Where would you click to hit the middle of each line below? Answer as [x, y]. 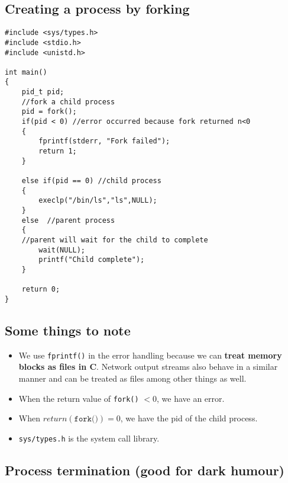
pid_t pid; [43, 92]
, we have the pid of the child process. [189, 418]
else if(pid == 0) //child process [91, 181]
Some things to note [68, 330]
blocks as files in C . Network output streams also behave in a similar [148, 367]
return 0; [41, 290]
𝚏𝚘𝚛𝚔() [86, 419]
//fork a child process [68, 102]
